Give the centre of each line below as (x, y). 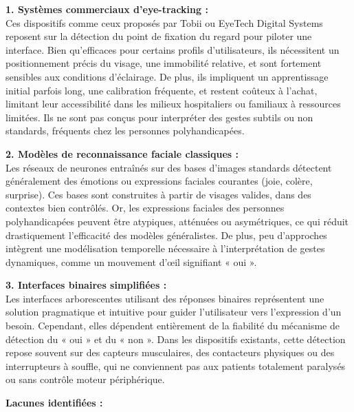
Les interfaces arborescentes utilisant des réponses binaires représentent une (165, 298)
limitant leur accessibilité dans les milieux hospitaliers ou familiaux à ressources (173, 104)
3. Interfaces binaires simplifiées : (86, 285)
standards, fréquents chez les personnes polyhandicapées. (125, 131)
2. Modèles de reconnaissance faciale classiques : (122, 153)
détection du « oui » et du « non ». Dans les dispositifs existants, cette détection (176, 339)
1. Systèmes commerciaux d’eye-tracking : (107, 9)
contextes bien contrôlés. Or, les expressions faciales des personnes (145, 208)
